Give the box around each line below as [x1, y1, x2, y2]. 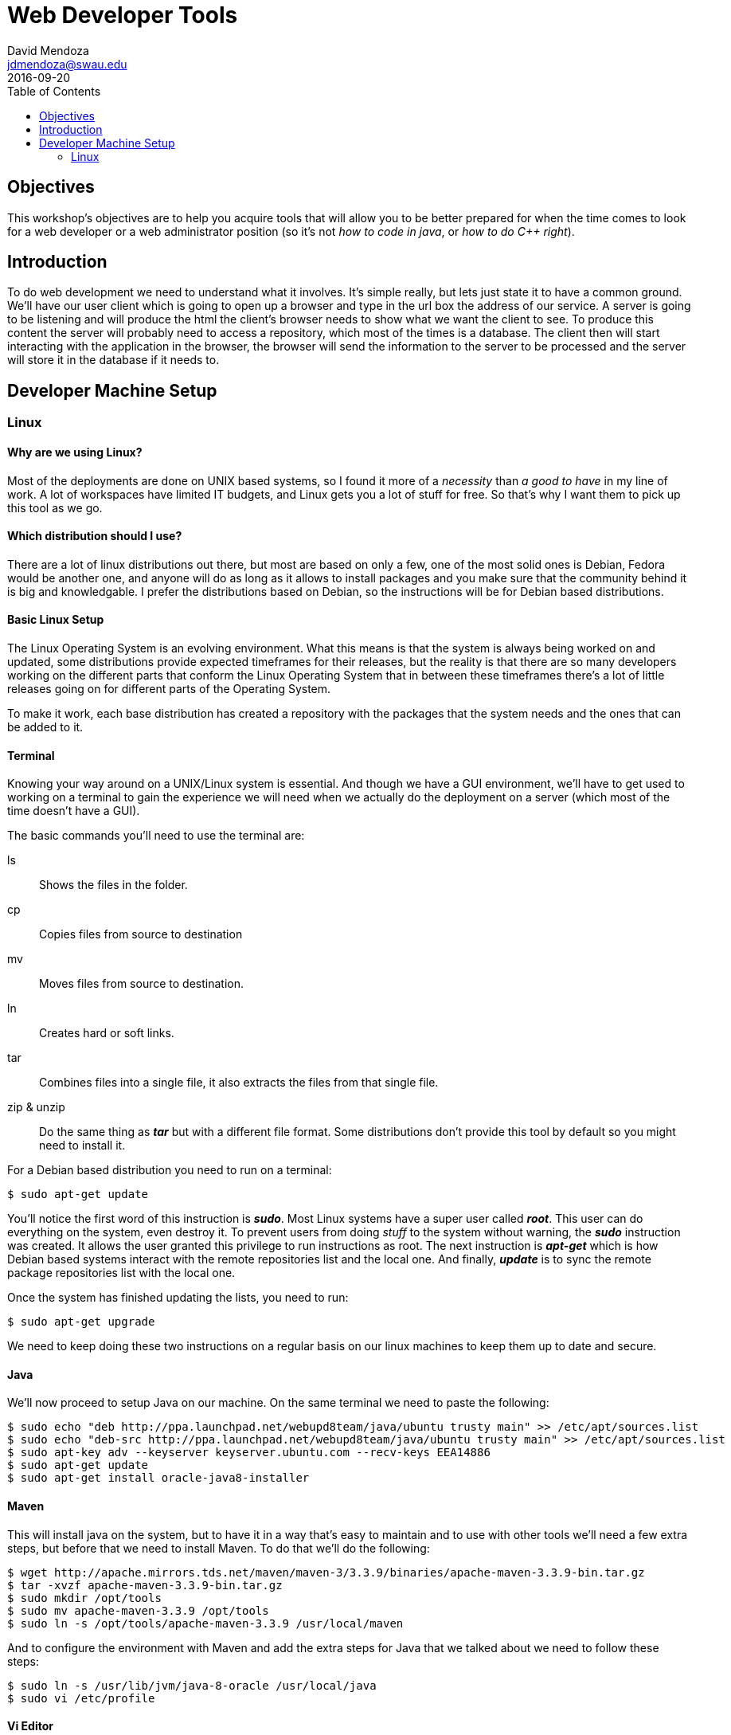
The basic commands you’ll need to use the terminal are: [7, 828, 305, 843]
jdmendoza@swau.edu [7, 57, 127, 71]
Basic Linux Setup [7, 613, 104, 627]
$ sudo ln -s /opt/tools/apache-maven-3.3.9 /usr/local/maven [7, 1616, 404, 1630]
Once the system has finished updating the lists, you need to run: [7, 1290, 349, 1305]
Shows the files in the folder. [39, 878, 188, 892]
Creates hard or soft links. [39, 1026, 174, 1040]
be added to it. [7, 719, 84, 734]
